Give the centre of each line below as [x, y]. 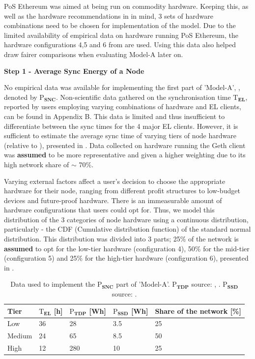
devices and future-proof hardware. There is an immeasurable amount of [113, 200]
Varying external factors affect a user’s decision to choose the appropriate [115, 181]
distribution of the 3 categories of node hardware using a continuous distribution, [126, 219]
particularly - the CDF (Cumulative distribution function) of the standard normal [127, 229]
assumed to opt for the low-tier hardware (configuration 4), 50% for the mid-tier [127, 248]
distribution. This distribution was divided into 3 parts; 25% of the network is [121, 239]
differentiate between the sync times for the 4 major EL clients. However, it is [121, 126]
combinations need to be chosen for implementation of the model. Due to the [120, 25]
